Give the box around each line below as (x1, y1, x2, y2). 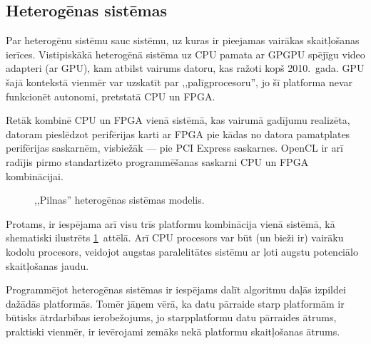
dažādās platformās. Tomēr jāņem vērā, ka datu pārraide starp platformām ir (6, 296, 345, 311)
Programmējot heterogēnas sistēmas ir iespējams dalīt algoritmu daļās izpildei (6, 282, 346, 297)
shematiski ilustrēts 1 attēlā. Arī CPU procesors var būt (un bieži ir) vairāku (6, 230, 344, 245)
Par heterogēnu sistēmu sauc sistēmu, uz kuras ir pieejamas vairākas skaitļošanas (6, 33, 360, 48)
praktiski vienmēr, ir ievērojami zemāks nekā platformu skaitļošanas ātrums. (6, 323, 340, 338)
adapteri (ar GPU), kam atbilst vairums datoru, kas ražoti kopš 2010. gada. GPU (6, 61, 365, 75)
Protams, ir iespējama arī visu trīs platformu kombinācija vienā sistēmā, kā (6, 216, 335, 231)
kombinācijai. (6, 168, 63, 183)
